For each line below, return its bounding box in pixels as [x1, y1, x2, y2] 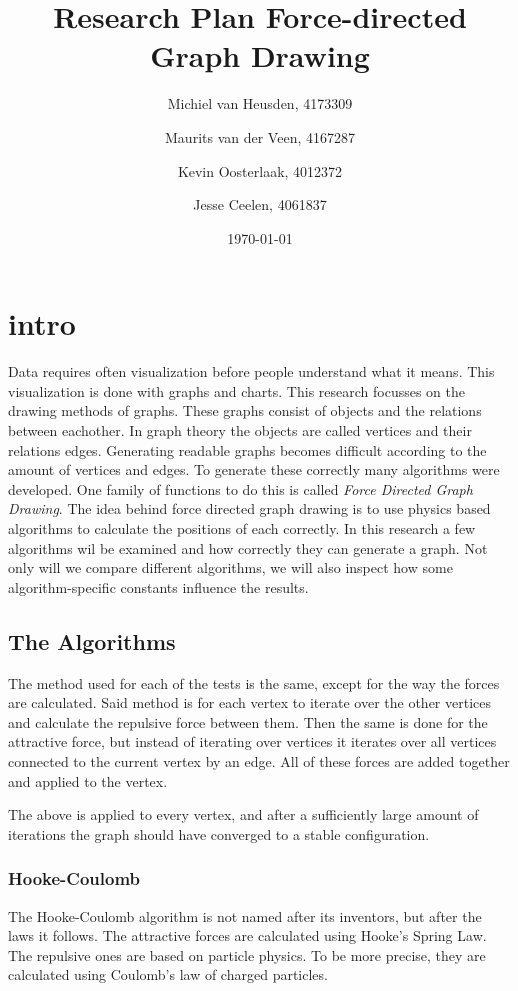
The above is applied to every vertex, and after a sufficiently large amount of [8, 804, 479, 825]
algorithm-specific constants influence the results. [8, 576, 309, 597]
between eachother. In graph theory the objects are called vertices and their [8, 420, 472, 440]
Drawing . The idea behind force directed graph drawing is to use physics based [8, 498, 491, 519]
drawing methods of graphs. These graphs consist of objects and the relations [8, 400, 482, 421]
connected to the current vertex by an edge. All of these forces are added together [8, 750, 510, 771]
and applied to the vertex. [8, 770, 168, 791]
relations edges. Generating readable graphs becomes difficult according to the [8, 439, 487, 460]
